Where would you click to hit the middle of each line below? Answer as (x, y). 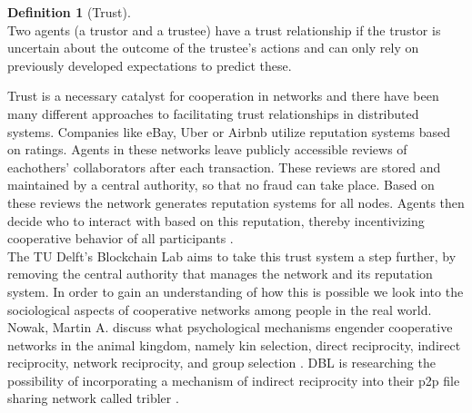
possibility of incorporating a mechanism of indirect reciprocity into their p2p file (234, 380)
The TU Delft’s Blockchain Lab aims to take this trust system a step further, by (232, 256)
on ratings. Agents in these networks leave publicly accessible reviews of (207, 149)
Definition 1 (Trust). (69, 12)
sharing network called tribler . (93, 398)
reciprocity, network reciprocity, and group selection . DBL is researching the (221, 363)
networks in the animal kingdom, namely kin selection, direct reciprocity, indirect (234, 344)
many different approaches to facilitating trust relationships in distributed (213, 113)
